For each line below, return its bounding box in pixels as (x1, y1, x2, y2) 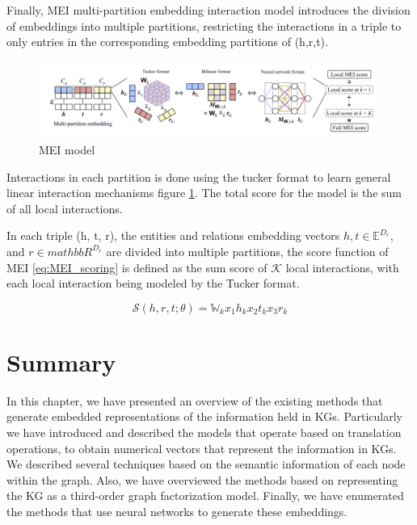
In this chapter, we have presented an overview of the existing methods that (6, 392, 383, 409)
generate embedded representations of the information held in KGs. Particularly (6, 408, 403, 425)
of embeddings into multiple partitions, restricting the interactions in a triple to (6, 17, 402, 34)
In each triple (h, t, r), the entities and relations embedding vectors (6, 227, 340, 244)
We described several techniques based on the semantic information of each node (6, 456, 406, 472)
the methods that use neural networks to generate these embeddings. (6, 503, 347, 520)
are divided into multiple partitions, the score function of (106, 242, 389, 259)
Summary (6, 345, 116, 378)
